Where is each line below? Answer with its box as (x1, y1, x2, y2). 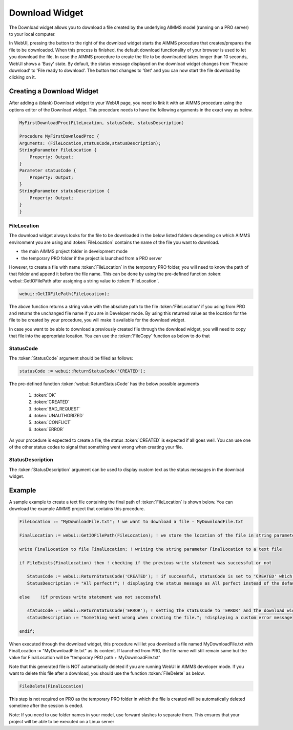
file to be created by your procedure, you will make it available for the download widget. (9, 317, 186, 323)
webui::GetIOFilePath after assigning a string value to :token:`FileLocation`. (9, 278, 160, 283)
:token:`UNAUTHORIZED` (33, 412, 84, 418)
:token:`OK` (33, 392, 56, 398)
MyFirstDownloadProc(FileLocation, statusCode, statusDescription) (19, 120, 185, 126)
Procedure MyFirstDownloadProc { (19, 133, 100, 139)
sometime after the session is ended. (9, 703, 84, 709)
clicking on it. (9, 74, 36, 80)
